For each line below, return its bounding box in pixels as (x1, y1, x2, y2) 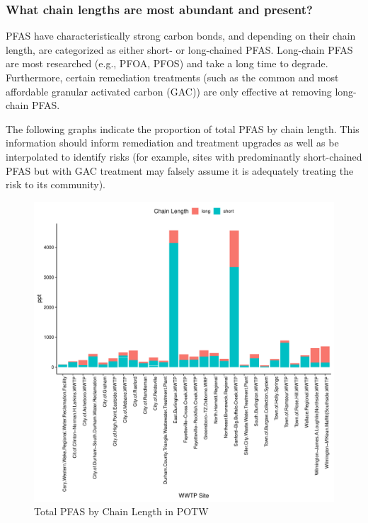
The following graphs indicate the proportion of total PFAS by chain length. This (6, 121, 360, 136)
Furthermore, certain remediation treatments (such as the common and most (6, 70, 339, 84)
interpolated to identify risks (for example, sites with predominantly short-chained (6, 149, 362, 163)
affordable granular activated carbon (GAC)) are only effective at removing (6, 84, 332, 98)
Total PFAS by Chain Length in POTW (34, 504, 209, 519)
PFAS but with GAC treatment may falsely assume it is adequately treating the (6, 163, 354, 178)
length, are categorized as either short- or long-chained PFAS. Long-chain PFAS (6, 42, 353, 57)
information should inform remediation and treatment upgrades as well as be (6, 135, 339, 150)
